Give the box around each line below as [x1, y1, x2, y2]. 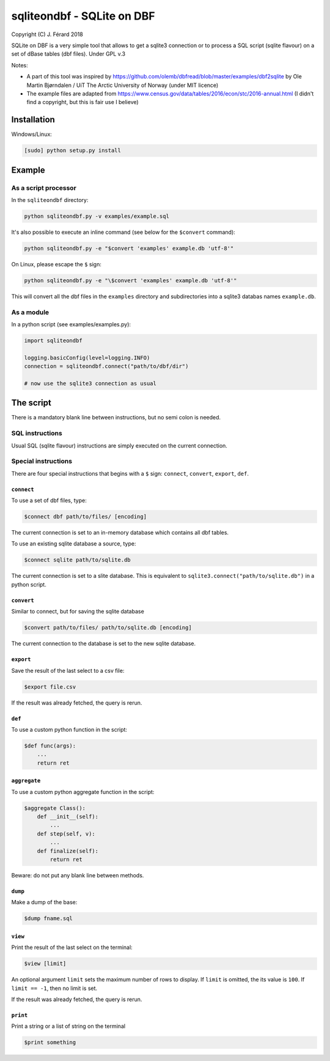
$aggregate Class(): [24, 804, 86, 811]
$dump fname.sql [24, 915, 73, 922]
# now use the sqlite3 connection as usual [24, 380, 157, 387]
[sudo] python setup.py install [24, 147, 122, 154]
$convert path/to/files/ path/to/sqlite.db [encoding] [24, 624, 192, 631]
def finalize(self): [37, 847, 99, 854]
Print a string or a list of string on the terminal [11, 1022, 125, 1030]
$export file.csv [24, 683, 76, 690]
